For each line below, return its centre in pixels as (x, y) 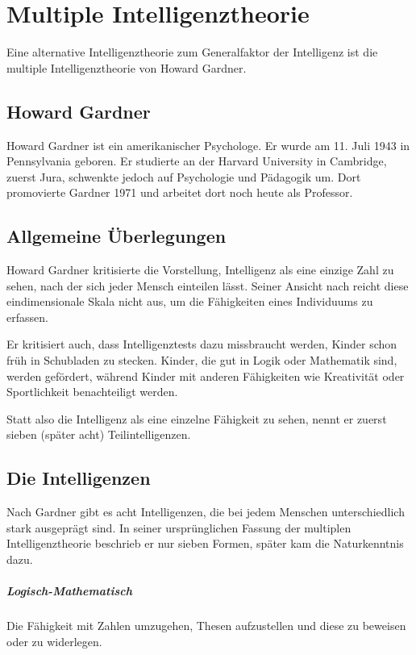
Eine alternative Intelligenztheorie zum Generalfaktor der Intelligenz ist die (192, 52)
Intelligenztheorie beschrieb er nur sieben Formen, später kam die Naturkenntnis (205, 543)
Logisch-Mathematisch (69, 591)
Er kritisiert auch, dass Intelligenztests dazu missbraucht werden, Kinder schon (202, 344)
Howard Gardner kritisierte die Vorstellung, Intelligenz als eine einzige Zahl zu (200, 270)
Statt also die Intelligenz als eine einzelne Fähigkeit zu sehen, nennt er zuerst (197, 418)
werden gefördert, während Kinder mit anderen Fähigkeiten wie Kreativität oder (206, 375)
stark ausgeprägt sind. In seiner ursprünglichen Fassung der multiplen (179, 527)
